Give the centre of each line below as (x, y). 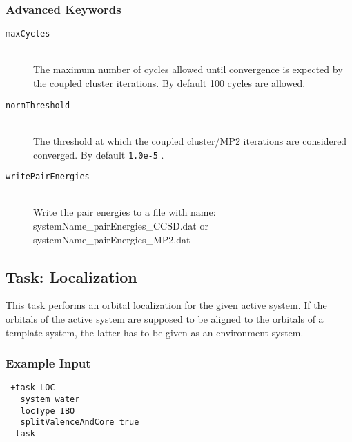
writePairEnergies (48, 177)
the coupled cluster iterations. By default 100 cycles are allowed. (169, 83)
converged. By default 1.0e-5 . (99, 154)
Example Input (48, 363)
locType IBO (48, 411)
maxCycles (28, 34)
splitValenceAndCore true (80, 422)
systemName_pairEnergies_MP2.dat (112, 239)
